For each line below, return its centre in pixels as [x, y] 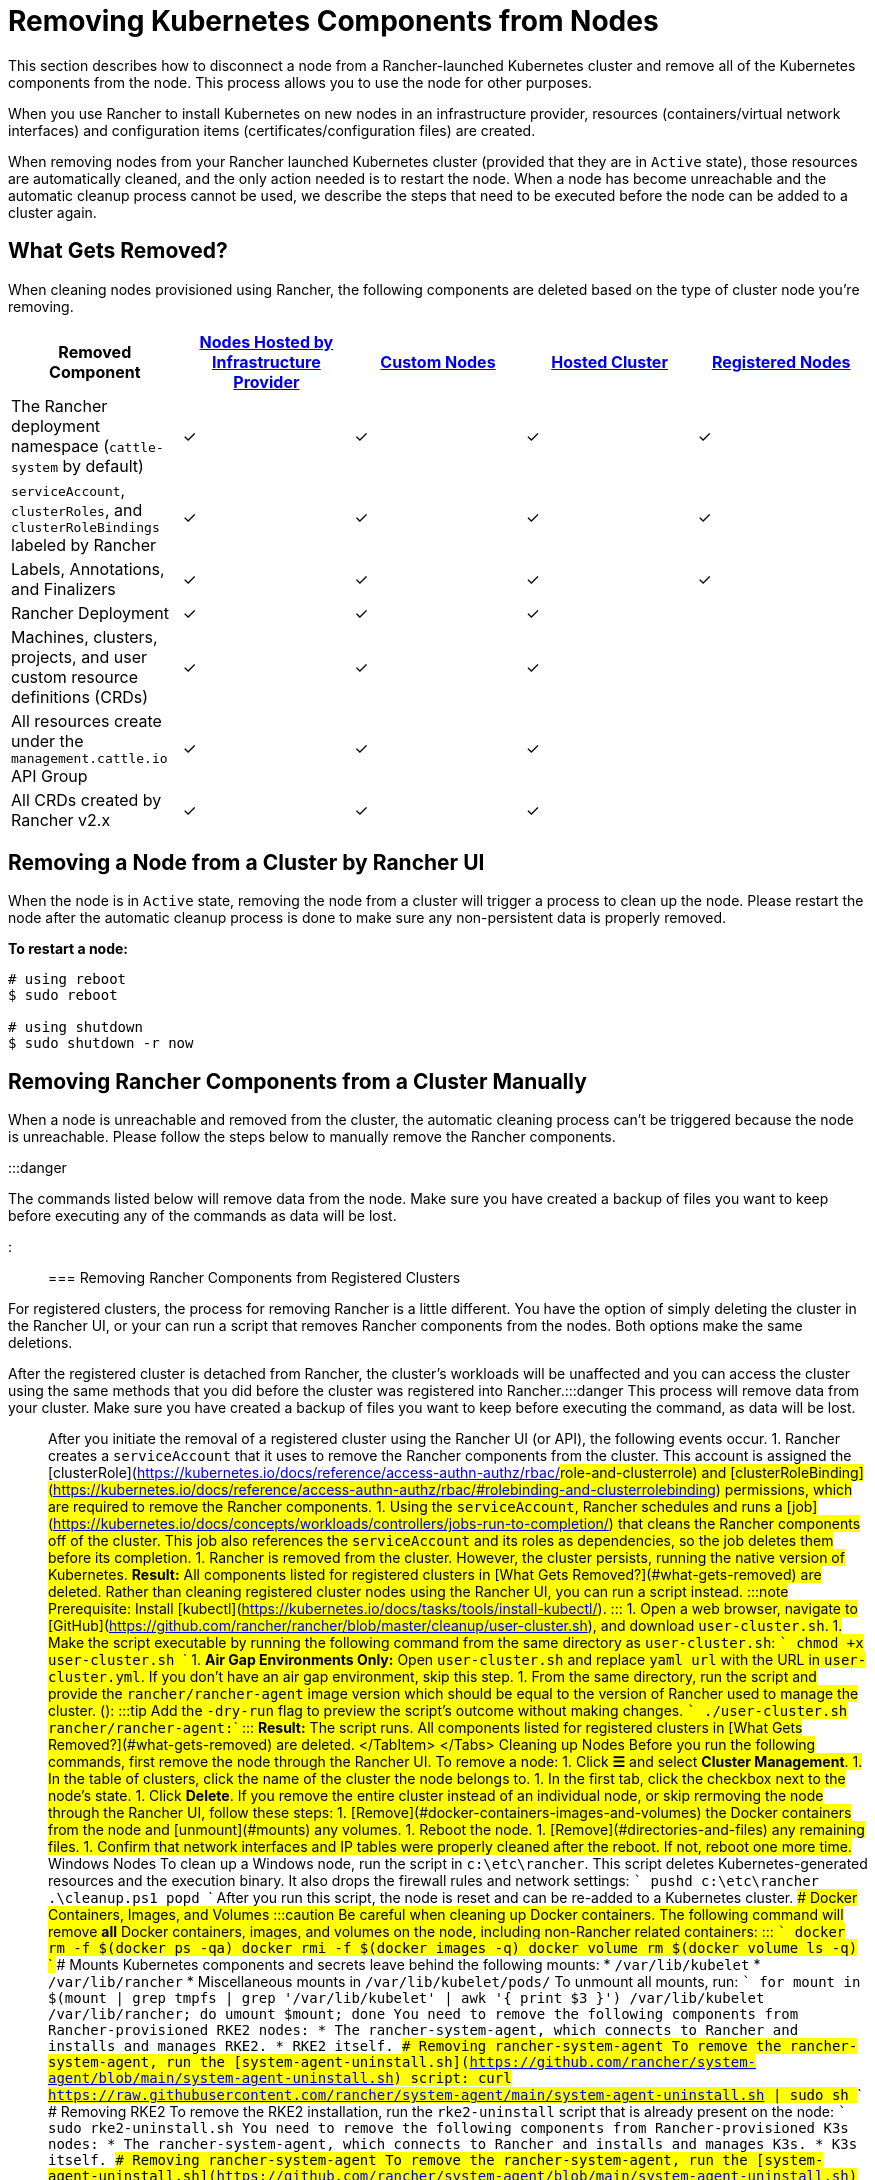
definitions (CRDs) [79, 696]
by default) [103, 465]
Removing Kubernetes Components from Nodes [333, 21]
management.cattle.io [89, 758]
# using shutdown [75, 1027]
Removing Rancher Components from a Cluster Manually [297, 1081]
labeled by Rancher [84, 544]
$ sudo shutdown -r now [101, 1043]
